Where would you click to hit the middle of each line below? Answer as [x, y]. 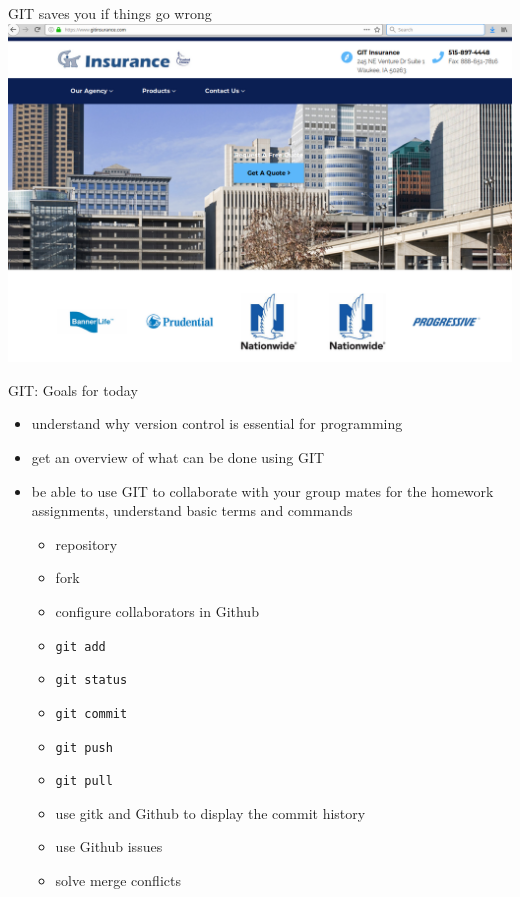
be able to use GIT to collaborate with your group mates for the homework [262, 490]
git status [91, 680]
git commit [91, 713]
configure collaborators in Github [157, 610]
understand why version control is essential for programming [217, 423]
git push [84, 747]
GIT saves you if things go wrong [110, 13]
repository [86, 543]
